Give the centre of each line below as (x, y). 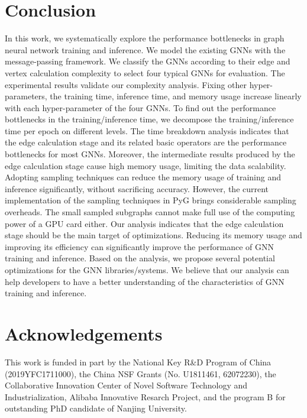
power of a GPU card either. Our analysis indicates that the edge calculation (144, 223)
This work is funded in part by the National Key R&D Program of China (138, 362)
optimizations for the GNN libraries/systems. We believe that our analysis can (147, 270)
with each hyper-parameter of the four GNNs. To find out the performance (140, 107)
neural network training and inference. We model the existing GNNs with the (145, 49)
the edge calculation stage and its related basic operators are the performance (146, 142)
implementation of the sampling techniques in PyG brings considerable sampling (151, 200)
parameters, (26, 96)
